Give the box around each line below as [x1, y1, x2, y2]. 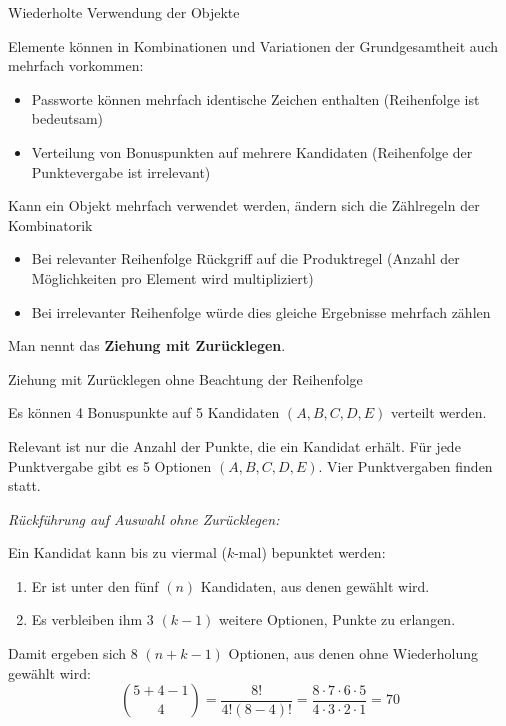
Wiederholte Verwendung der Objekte [8, 2, 240, 22]
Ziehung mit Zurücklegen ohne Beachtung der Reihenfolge [8, 368, 363, 389]
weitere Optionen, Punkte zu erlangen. [219, 609, 456, 630]
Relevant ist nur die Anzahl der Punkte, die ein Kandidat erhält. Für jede [8, 435, 461, 456]
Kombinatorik [8, 214, 93, 235]
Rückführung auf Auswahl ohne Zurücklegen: [8, 508, 280, 529]
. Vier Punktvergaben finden [318, 455, 493, 476]
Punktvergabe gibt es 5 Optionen [8, 455, 212, 476]
